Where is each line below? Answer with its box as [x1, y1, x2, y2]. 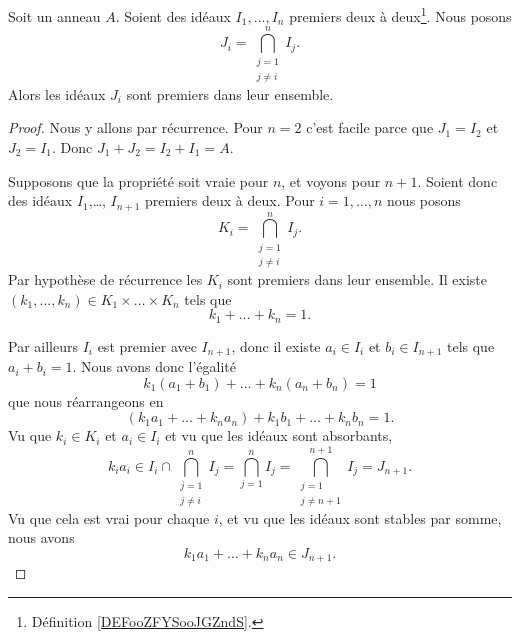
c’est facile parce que [306, 117, 434, 138]
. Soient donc [417, 170, 498, 191]
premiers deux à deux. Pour [145, 190, 315, 211]
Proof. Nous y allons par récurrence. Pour [8, 117, 263, 138]
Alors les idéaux [8, 83, 106, 104]
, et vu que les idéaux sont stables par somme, [218, 507, 502, 528]
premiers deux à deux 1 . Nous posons [289, 3, 512, 26]
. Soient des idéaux [115, 5, 231, 26]
